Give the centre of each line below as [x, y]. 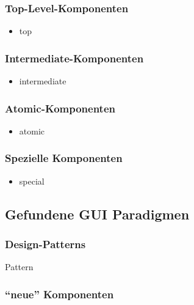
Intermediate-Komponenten [74, 58]
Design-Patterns [45, 244]
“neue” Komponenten [59, 294]
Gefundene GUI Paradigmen [97, 214]
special [32, 181]
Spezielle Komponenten [64, 158]
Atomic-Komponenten [60, 108]
